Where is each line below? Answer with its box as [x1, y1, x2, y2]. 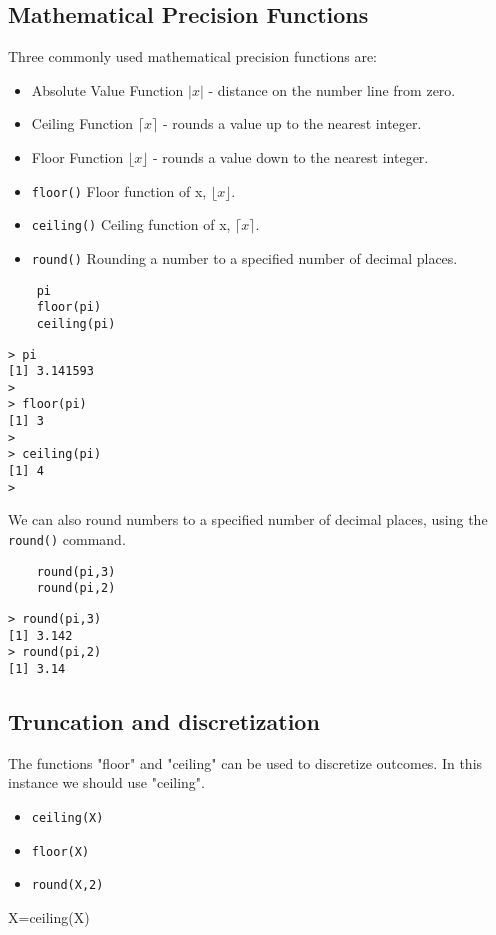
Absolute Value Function [31, 79, 184, 100]
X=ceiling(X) [8, 906, 90, 927]
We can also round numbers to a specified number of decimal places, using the [8, 509, 488, 530]
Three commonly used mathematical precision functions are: [8, 46, 377, 67]
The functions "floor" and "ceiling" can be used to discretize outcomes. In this [8, 752, 483, 773]
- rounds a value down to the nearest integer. [153, 146, 429, 167]
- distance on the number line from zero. [208, 79, 456, 100]
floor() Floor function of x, [31, 180, 207, 201]
